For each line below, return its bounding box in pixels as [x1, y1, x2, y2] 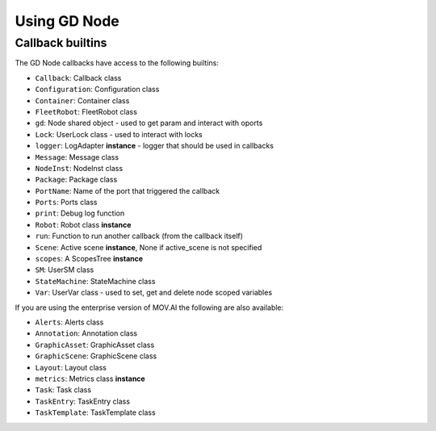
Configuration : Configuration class [35, 85, 160, 94]
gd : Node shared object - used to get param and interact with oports [35, 118, 263, 128]
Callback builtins [15, 36, 107, 50]
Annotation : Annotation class [35, 328, 137, 338]
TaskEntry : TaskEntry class [35, 396, 131, 406]
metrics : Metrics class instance [35, 374, 145, 383]
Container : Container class [35, 95, 130, 105]
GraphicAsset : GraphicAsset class [35, 340, 155, 349]
